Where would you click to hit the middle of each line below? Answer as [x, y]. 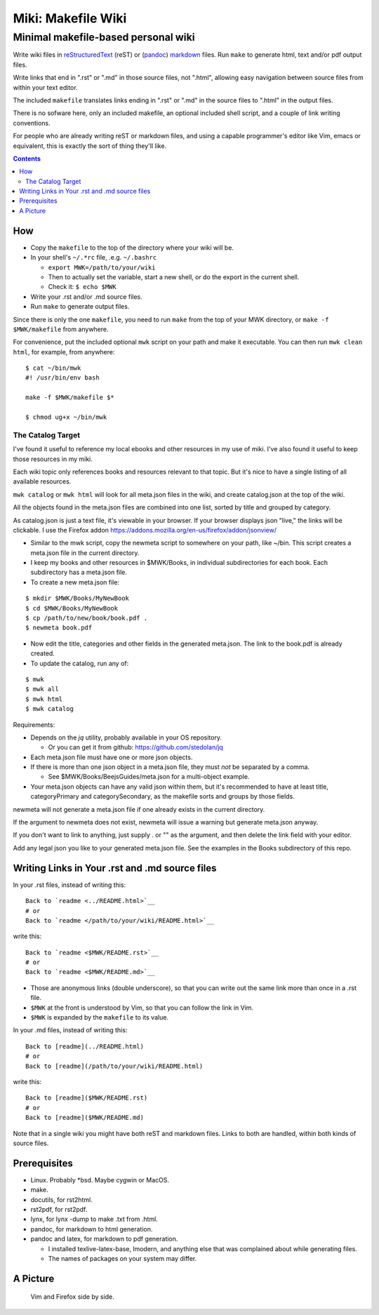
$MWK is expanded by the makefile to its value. [99, 1017]
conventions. [32, 123]
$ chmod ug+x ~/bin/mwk [66, 417]
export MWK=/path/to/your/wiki [102, 267]
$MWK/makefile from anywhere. [61, 329]
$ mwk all [42, 689]
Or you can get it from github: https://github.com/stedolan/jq [136, 747]
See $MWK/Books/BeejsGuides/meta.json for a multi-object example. [149, 777]
